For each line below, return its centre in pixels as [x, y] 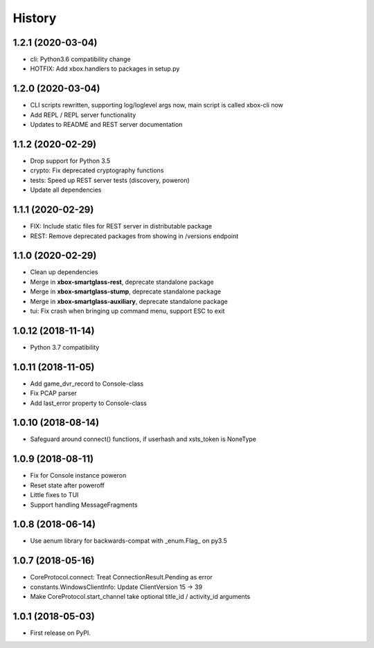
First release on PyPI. [61, 633]
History [35, 18]
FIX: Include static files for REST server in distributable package [121, 226]
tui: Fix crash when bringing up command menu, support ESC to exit [127, 311]
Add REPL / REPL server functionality [83, 115]
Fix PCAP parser [54, 393]
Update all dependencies [66, 190]
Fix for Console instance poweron [78, 476]
